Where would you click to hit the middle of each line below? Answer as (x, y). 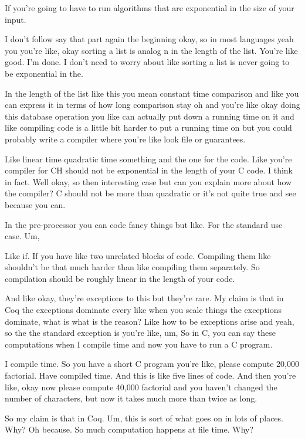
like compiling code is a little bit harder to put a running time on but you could (148, 127)
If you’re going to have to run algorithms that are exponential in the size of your (150, 8)
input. (16, 19)
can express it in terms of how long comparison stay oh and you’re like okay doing (152, 105)
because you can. (35, 204)
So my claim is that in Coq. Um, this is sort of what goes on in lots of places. (144, 418)
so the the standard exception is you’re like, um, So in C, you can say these (140, 333)
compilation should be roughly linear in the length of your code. (120, 278)
